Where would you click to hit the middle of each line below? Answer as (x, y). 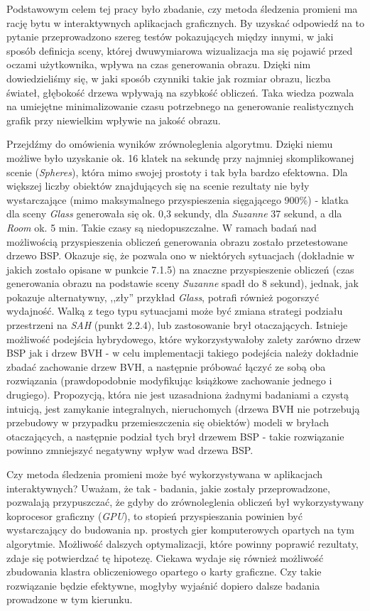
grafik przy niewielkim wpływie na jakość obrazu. (114, 120)
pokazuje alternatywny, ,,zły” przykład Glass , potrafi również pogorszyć (163, 297)
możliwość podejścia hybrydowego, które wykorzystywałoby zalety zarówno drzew (184, 339)
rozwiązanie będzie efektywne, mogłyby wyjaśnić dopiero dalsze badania (163, 585)
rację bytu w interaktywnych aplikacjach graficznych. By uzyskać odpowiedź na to (185, 22)
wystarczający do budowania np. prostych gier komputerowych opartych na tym (180, 530)
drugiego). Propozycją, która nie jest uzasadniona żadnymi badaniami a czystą (178, 395)
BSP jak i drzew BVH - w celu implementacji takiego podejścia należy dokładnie (183, 353)
